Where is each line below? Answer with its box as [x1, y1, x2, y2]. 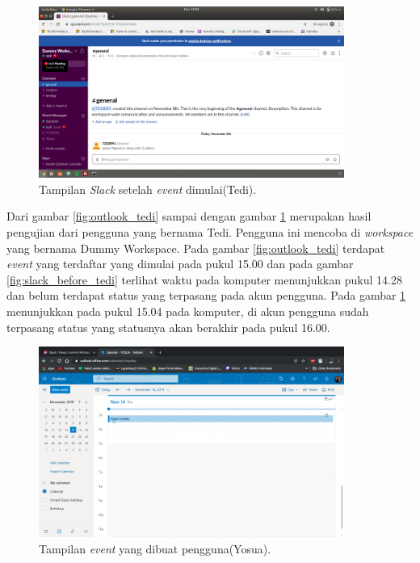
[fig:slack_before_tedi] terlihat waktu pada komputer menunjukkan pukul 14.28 [6, 271, 402, 288]
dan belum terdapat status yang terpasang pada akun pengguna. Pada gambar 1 [6, 287, 406, 304]
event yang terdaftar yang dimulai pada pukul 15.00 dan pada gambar [6, 255, 354, 272]
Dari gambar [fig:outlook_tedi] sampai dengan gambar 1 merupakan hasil [6, 208, 372, 225]
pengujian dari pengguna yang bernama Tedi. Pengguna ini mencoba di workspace [6, 224, 414, 240]
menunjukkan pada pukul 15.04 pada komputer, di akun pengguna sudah [6, 302, 369, 319]
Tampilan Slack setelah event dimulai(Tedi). [39, 180, 257, 197]
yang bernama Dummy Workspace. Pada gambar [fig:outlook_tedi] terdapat [6, 239, 385, 256]
